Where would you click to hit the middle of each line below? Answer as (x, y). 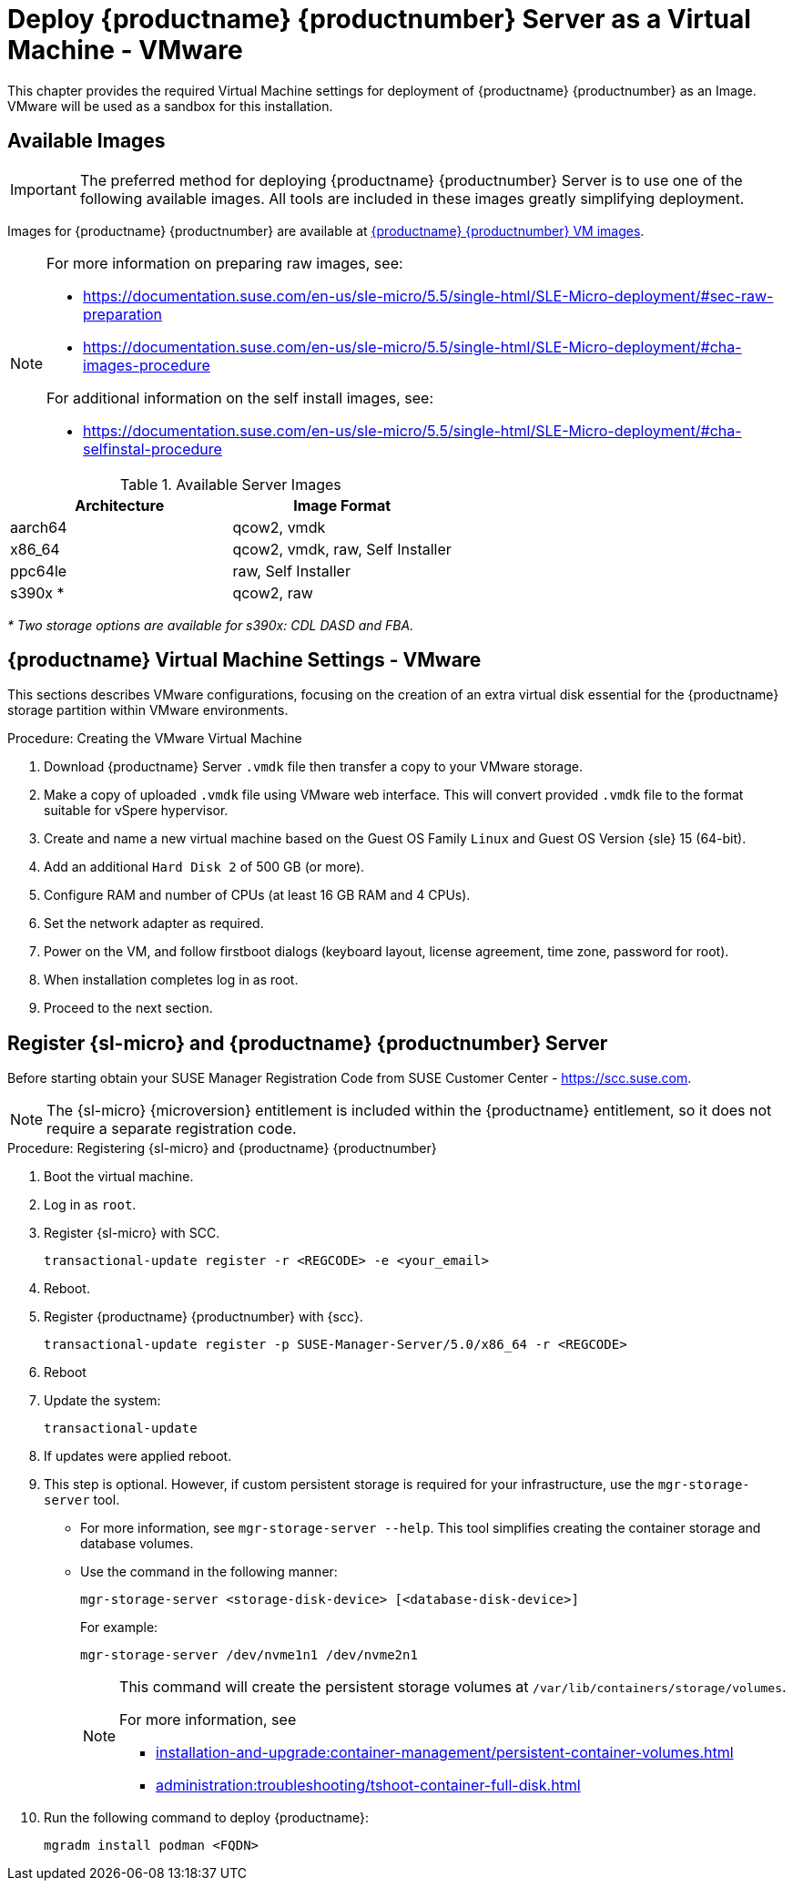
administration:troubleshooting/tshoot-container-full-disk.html (368, 1786)
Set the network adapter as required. (154, 924)
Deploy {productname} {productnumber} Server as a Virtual (379, 19)
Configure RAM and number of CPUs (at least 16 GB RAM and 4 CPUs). (257, 895)
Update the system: (102, 1401)
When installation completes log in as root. (171, 980)
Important (43, 189)
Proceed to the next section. (128, 1008)
